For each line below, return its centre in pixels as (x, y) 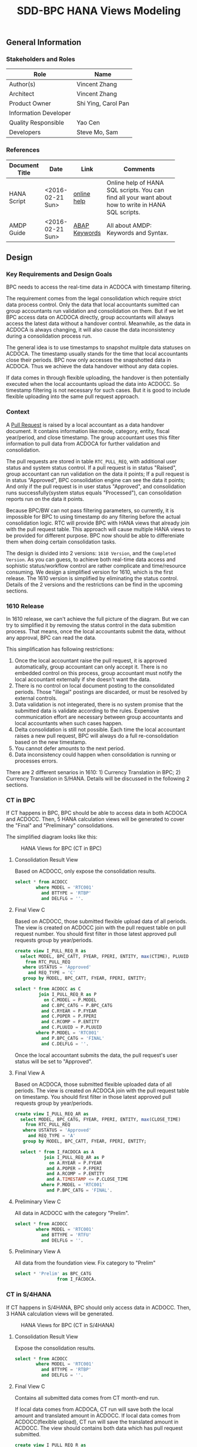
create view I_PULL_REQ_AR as (52, 1114)
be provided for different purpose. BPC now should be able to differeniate (95, 535)
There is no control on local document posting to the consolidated (94, 686)
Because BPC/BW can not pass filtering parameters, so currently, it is (90, 510)
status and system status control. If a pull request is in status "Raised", (91, 467)
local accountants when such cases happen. (69, 723)
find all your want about (139, 197)
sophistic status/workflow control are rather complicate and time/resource (96, 565)
